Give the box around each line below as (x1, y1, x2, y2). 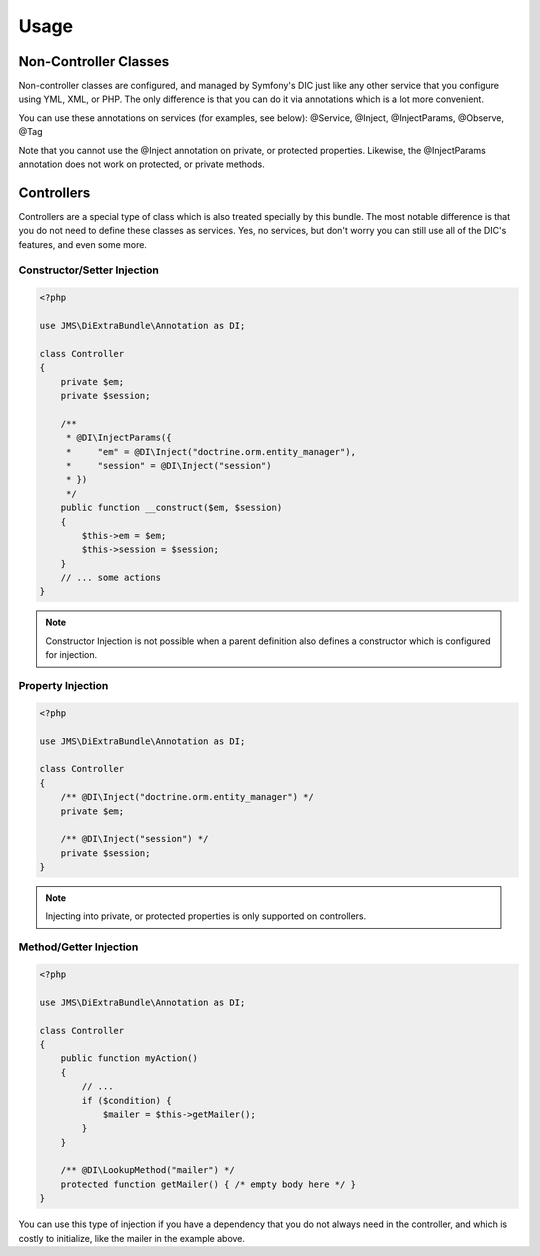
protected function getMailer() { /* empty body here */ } (60, 1178, 357, 1190)
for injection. (45, 649, 98, 661)
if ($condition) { (81, 1095, 172, 1106)
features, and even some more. (18, 238, 147, 250)
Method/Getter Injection (18, 940, 139, 954)
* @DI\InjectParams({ (65, 432, 172, 444)
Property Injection (18, 678, 109, 692)
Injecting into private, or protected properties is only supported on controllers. (45, 910, 367, 922)
